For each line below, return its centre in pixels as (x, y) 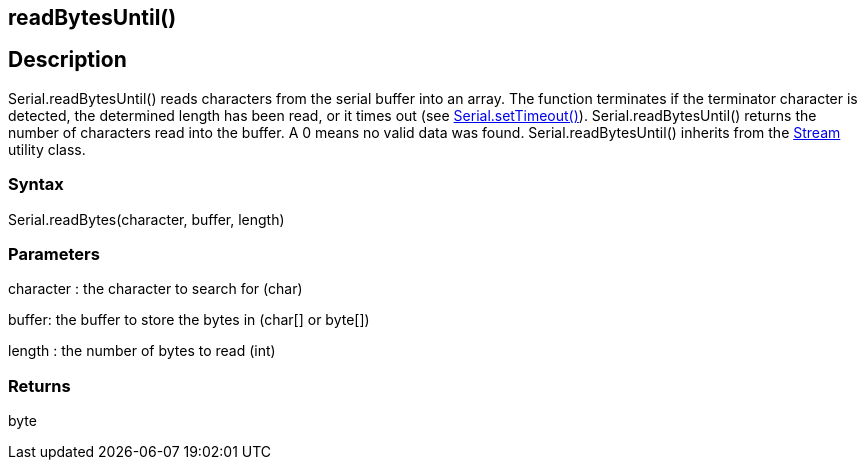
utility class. (47, 149)
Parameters (54, 253)
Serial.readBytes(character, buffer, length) (146, 219)
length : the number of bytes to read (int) (142, 351)
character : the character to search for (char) (155, 289)
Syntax (36, 184)
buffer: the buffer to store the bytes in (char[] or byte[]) (189, 320)
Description (67, 60)
